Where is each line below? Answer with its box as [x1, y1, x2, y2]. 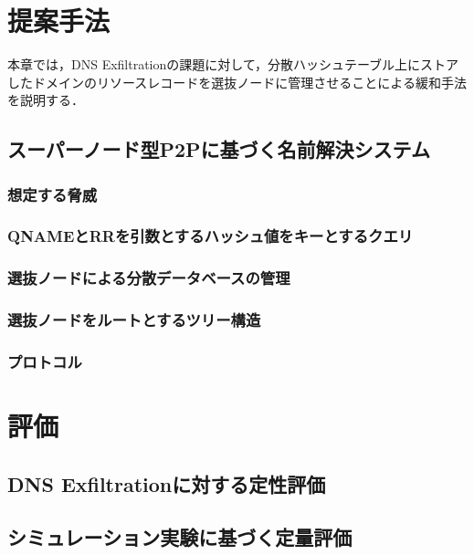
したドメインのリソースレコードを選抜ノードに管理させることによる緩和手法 [7, 72, 467, 91]
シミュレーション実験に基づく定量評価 [7, 523, 353, 551]
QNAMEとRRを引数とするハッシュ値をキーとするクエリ [7, 225, 414, 247]
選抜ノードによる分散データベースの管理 [7, 267, 290, 289]
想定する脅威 [7, 183, 98, 205]
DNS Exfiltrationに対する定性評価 [7, 469, 326, 497]
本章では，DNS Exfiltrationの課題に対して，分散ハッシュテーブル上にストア [7, 55, 459, 74]
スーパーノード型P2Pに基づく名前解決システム [7, 135, 430, 163]
